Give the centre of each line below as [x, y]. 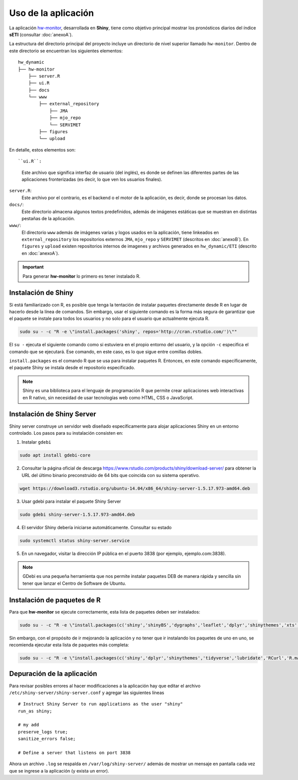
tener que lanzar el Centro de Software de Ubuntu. [74, 583]
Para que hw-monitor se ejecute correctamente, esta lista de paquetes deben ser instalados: [105, 612]
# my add [29, 725]
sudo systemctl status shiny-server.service [75, 541]
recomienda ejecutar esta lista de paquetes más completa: [69, 645]
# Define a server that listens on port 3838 [74, 753]
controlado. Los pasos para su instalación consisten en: [66, 433]
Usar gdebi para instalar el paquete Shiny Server [71, 501]
